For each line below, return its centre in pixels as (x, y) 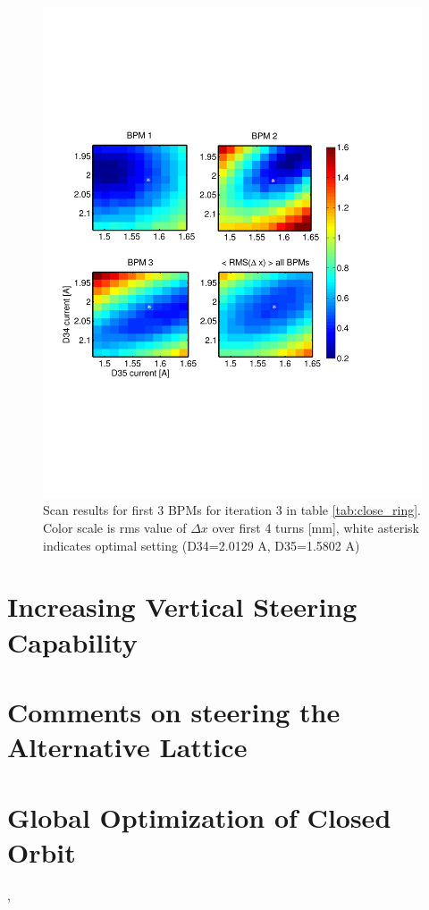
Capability (72, 641)
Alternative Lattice (127, 747)
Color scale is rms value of (115, 528)
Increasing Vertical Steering (182, 607)
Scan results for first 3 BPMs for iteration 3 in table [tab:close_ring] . (232, 510)
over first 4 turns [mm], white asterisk (315, 528)
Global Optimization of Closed (199, 817)
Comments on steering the (174, 712)
